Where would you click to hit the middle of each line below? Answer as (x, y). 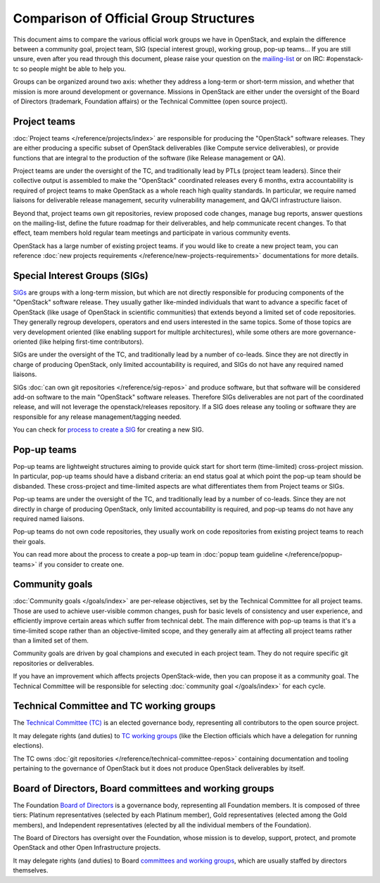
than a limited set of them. (51, 640)
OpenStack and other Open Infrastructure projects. (87, 848)
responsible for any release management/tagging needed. (97, 417)
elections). (28, 746)
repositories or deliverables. (53, 663)
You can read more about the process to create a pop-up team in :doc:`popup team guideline (148, 555)
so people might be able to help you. (73, 69)
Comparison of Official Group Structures (134, 18)
